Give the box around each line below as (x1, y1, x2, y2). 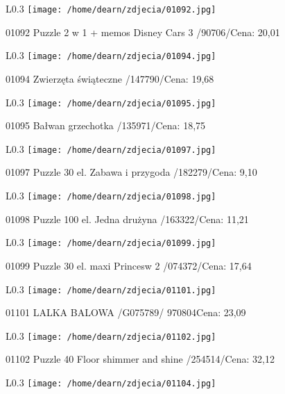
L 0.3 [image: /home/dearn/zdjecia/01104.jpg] (6, 375, 216, 389)
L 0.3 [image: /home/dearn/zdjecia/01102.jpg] (6, 328, 216, 343)
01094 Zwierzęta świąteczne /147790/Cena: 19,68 (6, 71, 214, 85)
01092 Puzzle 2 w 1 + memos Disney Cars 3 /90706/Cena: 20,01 (6, 24, 280, 39)
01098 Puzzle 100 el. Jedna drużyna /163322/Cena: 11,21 (6, 211, 249, 226)
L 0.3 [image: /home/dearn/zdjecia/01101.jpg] (6, 281, 216, 296)
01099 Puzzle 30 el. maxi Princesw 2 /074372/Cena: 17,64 (6, 258, 252, 272)
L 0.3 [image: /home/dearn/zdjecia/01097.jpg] (6, 141, 216, 156)
